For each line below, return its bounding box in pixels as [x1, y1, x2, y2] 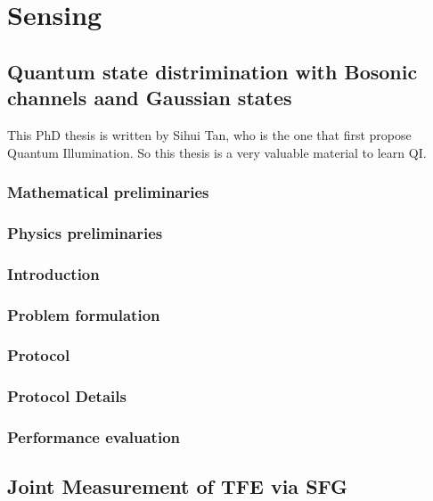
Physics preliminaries [7, 221, 163, 243]
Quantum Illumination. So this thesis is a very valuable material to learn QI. [7, 143, 427, 161]
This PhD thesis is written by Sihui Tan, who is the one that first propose [7, 125, 412, 144]
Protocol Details [7, 385, 127, 407]
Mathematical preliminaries [7, 181, 209, 203]
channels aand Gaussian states [7, 84, 292, 111]
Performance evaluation [7, 426, 180, 448]
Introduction [7, 262, 100, 284]
